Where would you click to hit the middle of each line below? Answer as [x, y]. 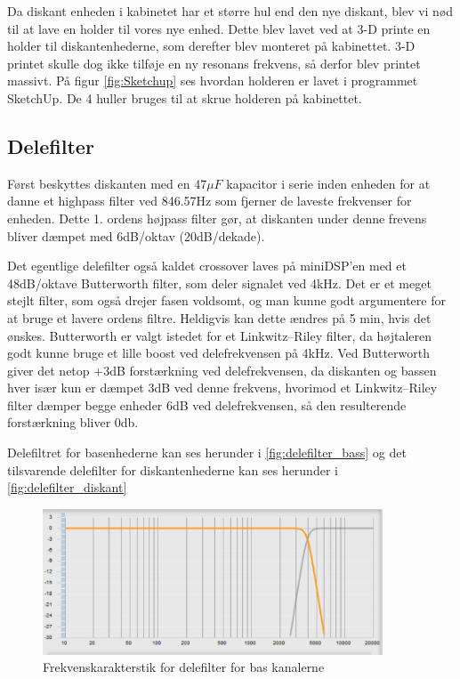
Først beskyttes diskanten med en [99, 183]
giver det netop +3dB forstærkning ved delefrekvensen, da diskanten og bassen [222, 370]
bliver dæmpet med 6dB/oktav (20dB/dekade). [136, 235]
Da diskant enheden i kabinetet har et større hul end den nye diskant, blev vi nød [230, 11]
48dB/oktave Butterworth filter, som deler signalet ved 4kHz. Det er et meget [219, 283]
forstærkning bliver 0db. [73, 422]
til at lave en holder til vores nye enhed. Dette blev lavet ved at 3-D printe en [219, 28]
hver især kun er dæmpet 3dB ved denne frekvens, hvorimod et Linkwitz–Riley [222, 388]
